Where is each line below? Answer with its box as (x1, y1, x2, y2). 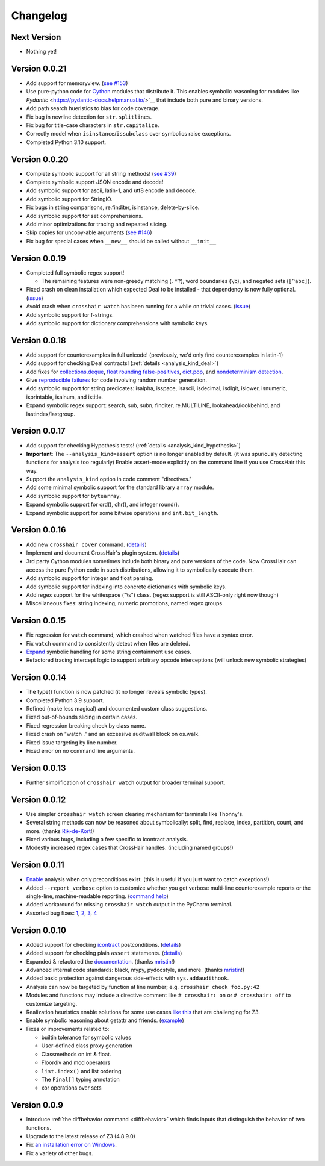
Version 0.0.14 (11, 672, 66, 683)
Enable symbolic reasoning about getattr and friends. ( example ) (26, 1017, 185, 1024)
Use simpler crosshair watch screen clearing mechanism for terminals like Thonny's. (26, 810, 244, 817)
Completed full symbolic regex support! (26, 269, 125, 276)
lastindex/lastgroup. (26, 410, 75, 417)
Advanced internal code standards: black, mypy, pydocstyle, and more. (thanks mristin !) (26, 966, 245, 973)
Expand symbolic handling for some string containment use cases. (26, 648, 192, 655)
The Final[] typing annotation (41, 1076, 120, 1083)
